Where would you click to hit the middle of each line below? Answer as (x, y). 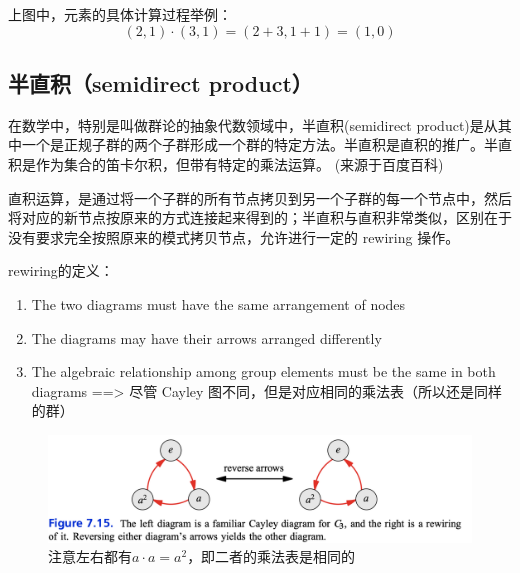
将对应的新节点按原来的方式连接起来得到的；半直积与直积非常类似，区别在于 (260, 217)
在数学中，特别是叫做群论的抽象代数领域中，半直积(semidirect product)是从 (253, 124)
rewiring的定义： (61, 270)
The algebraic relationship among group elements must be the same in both (263, 371)
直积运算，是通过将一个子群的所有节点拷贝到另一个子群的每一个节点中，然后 (260, 197)
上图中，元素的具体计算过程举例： (120, 14)
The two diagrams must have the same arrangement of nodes (218, 303)
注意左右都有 (90, 556)
